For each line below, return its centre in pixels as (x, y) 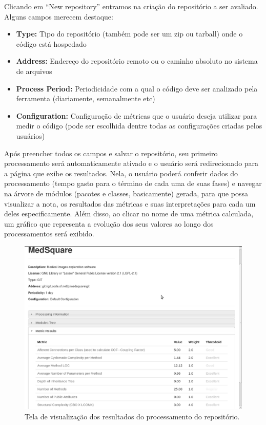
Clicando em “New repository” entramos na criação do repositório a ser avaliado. (131, 6)
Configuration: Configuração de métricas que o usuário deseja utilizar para (137, 115)
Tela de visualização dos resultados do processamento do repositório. (132, 416)
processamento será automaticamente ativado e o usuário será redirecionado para (131, 163)
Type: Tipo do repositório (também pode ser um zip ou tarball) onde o (129, 34)
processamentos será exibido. (49, 234)
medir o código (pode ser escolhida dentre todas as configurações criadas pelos (139, 126)
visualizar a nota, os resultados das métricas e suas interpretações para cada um (130, 203)
